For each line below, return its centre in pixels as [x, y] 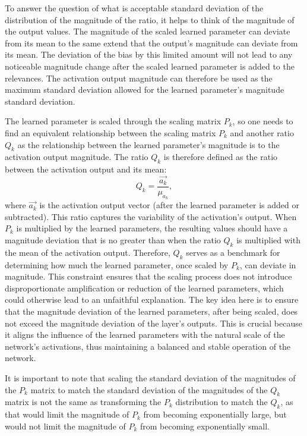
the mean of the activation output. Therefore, [88, 252]
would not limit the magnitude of [65, 426]
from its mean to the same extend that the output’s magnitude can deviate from [151, 43]
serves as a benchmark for [233, 252]
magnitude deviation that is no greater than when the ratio [113, 239]
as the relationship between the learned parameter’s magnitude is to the [148, 144]
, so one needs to [263, 121]
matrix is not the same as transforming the [83, 402]
